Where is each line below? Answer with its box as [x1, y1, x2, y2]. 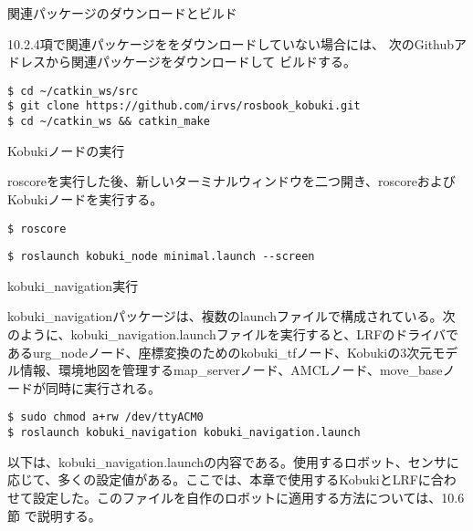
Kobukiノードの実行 [7, 141, 125, 160]
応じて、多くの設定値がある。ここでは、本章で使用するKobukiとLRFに [7, 470, 431, 489]
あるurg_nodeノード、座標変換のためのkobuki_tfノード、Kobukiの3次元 [7, 342, 433, 361]
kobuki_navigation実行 [7, 276, 139, 295]
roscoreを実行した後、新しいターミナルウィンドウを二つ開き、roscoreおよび [7, 172, 456, 191]
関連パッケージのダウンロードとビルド [7, 4, 237, 22]
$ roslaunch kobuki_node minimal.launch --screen [7, 250, 315, 264]
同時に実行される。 [45, 378, 161, 397]
